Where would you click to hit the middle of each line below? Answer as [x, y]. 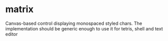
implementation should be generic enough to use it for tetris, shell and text [84, 28]
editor [12, 34]
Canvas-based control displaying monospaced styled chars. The [74, 23]
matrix [20, 9]
